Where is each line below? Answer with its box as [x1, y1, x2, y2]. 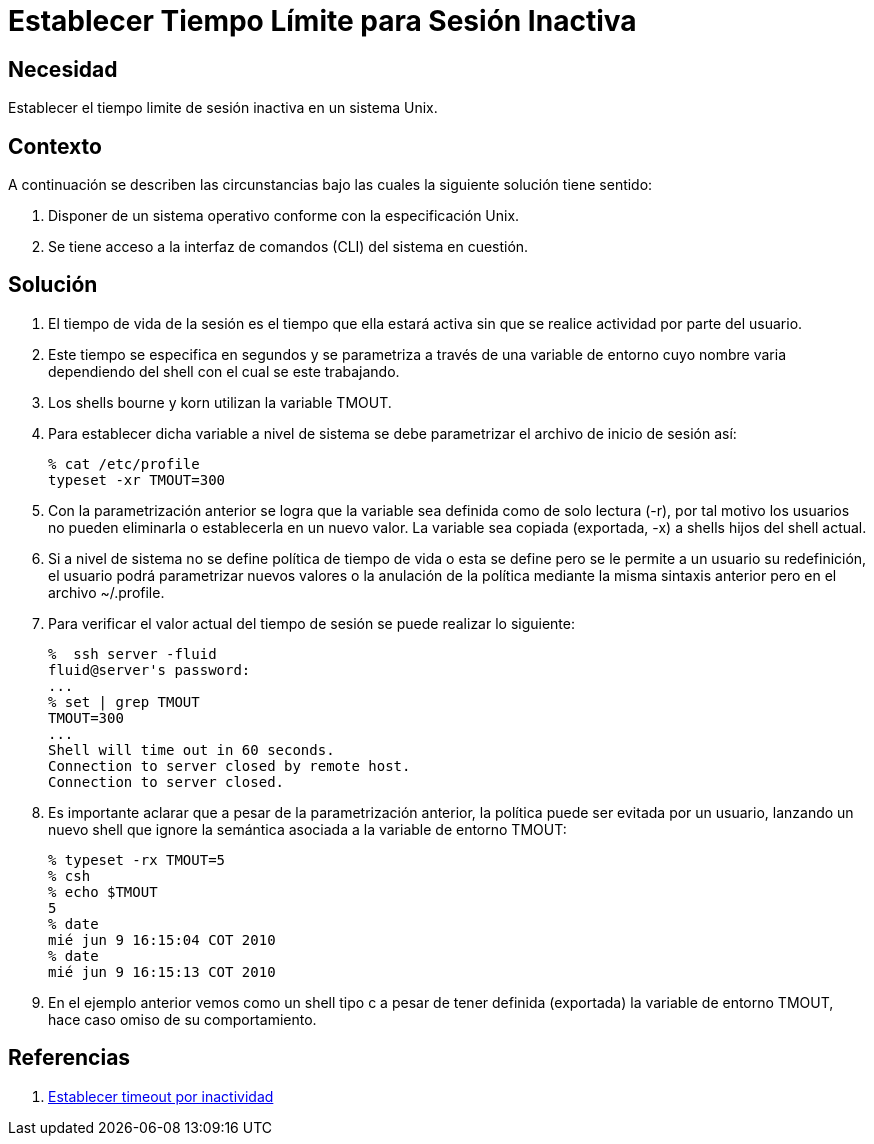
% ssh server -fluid [48, 645, 217, 662]
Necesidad [8, 56, 118, 82]
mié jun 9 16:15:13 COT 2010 [48, 963, 276, 980]
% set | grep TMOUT [48, 693, 200, 710]
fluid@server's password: [48, 661, 251, 678]
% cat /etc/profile [48, 455, 200, 472]
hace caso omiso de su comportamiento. [48, 1010, 317, 1028]
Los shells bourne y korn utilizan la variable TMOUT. [48, 393, 392, 411]
